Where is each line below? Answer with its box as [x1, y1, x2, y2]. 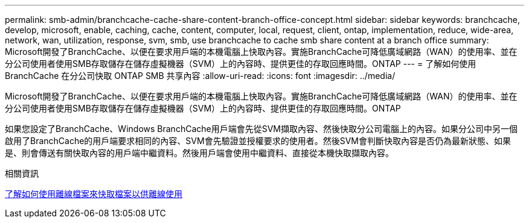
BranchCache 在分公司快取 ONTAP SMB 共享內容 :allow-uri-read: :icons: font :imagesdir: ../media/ [5, 71, 396, 81]
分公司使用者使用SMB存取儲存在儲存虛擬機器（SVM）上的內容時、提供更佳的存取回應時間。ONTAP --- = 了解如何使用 [5, 58, 476, 69]
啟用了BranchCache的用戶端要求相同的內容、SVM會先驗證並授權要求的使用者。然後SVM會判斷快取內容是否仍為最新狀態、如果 [5, 136, 511, 146]
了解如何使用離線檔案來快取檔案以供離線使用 [5, 189, 182, 199]
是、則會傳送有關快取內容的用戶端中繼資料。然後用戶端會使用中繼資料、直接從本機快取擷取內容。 [5, 148, 394, 158]
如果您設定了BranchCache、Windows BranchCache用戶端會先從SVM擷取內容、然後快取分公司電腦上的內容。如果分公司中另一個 [5, 124, 518, 134]
